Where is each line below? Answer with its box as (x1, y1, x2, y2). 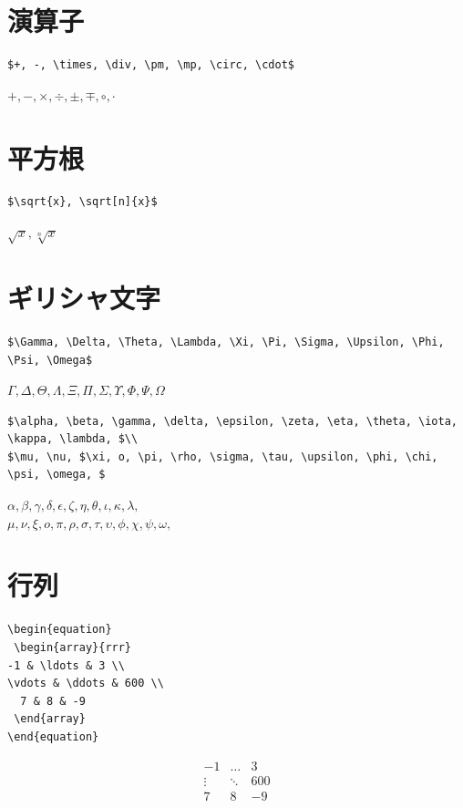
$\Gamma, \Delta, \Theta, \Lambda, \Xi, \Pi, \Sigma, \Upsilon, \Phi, (7, 335, 445, 348)
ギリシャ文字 (7, 278, 161, 316)
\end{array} (14, 712, 86, 726)
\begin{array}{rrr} (14, 640, 132, 654)
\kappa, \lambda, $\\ (7, 432, 139, 446)
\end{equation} (7, 730, 99, 743)
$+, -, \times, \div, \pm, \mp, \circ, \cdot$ (7, 58, 294, 72)
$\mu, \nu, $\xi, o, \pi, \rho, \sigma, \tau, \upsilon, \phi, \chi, (7, 450, 438, 463)
